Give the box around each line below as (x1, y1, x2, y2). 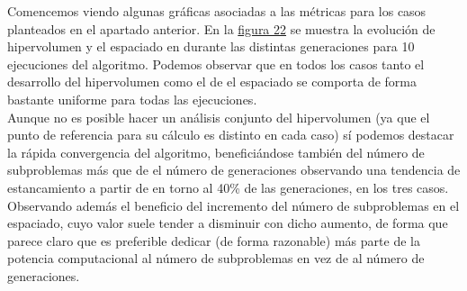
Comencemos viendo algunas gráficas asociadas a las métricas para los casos (7, 2, 427, 20)
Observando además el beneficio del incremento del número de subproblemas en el (7, 196, 460, 214)
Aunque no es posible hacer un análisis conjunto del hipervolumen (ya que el (7, 107, 430, 126)
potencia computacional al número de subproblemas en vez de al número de (7, 249, 425, 268)
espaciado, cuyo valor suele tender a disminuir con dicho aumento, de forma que (7, 214, 448, 232)
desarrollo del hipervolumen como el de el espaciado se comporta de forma (7, 72, 417, 91)
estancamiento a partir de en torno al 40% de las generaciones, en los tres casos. (7, 177, 449, 196)
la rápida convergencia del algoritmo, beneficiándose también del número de (7, 142, 425, 161)
